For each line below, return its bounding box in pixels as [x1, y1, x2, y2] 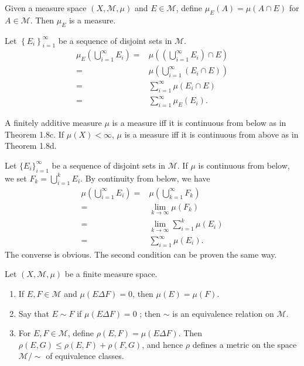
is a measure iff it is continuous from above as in [124, 128, 299, 140]
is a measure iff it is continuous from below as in [112, 117, 286, 129]
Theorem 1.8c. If [5, 128, 64, 140]
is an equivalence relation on [172, 307, 274, 319]
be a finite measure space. [64, 268, 158, 280]
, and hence [142, 338, 183, 350]
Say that [18, 307, 49, 319]
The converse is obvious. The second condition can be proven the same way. [5, 248, 277, 260]
